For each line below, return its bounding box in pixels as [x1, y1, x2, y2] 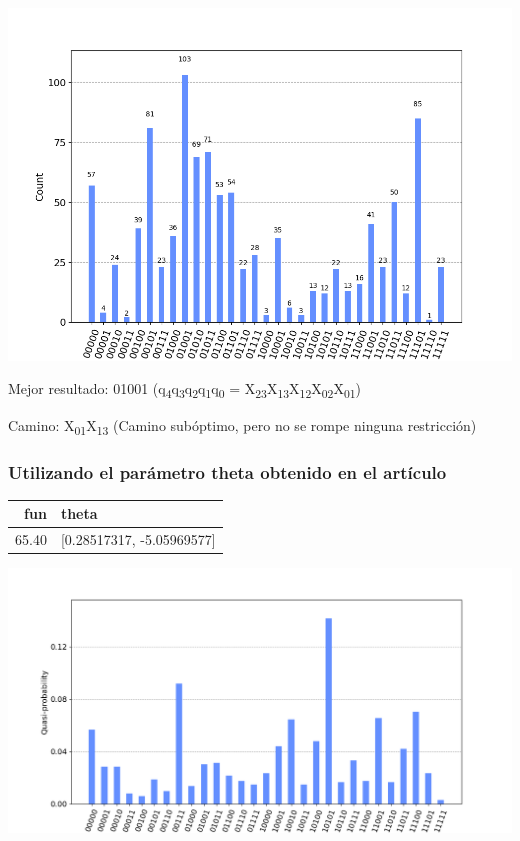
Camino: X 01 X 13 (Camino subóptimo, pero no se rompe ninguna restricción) [8, 414, 477, 438]
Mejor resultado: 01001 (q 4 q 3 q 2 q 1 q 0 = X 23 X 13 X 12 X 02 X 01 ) [8, 378, 362, 402]
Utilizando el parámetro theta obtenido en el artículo [8, 459, 447, 484]
